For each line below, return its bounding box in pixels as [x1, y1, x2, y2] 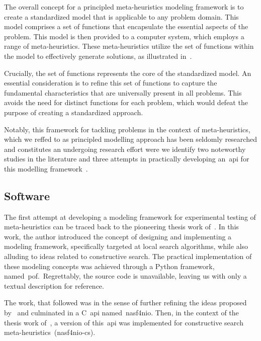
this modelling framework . [4, 163, 88, 174]
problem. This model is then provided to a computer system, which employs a [4, 31, 244, 41]
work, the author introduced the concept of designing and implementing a [4, 231, 232, 241]
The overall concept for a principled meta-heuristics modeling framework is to [4, 2, 244, 12]
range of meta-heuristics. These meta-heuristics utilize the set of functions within [4, 41, 254, 51]
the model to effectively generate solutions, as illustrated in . [4, 50, 192, 61]
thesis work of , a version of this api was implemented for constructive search [4, 317, 243, 327]
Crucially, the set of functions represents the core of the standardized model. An [4, 67, 251, 78]
